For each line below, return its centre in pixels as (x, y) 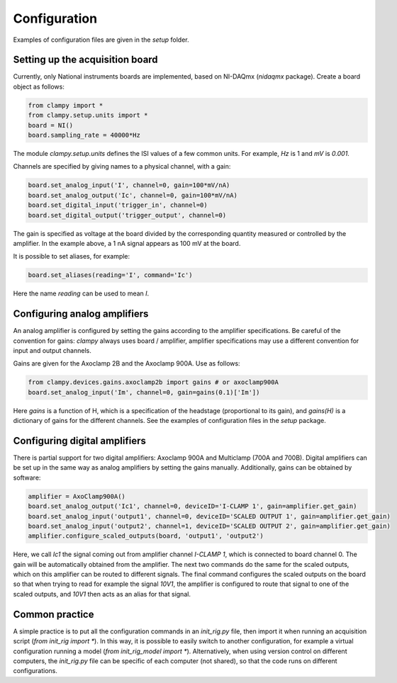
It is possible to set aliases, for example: (72, 256)
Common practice (54, 614)
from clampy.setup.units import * (88, 115)
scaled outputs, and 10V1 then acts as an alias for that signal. (102, 594)
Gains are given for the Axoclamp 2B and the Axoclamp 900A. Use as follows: (127, 363)
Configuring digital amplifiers (80, 440)
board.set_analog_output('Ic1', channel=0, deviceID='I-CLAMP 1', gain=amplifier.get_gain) (192, 506)
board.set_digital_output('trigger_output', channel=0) (127, 215)
